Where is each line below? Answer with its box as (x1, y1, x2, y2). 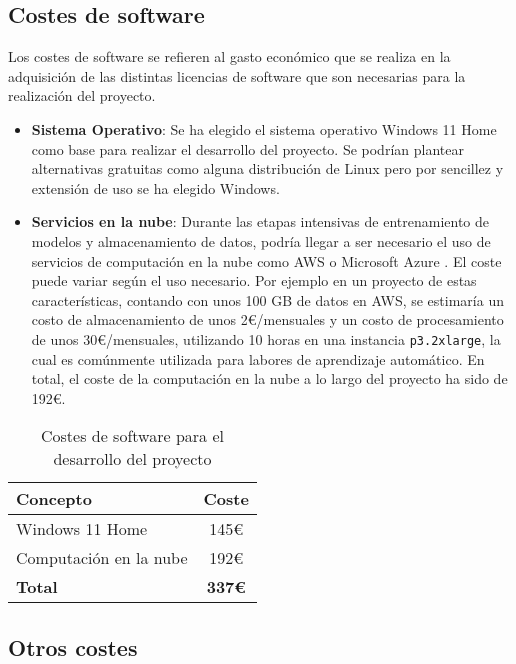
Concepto (16, 487, 92, 511)
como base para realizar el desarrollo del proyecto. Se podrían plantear (31, 138, 464, 159)
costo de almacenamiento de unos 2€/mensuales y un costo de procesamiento (31, 309, 504, 330)
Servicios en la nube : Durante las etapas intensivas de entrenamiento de (31, 211, 490, 232)
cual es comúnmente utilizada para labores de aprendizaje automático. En (31, 348, 485, 369)
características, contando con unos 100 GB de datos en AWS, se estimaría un (31, 289, 504, 310)
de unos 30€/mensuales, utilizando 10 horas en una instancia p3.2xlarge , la (31, 328, 501, 349)
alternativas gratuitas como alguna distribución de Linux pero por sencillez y (31, 158, 504, 179)
